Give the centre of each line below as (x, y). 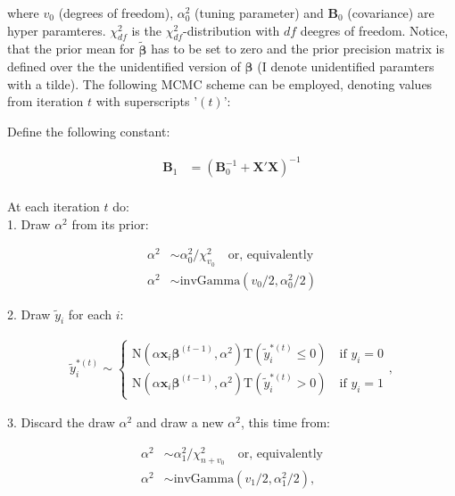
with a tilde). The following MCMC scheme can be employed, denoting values (220, 83)
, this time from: (285, 422)
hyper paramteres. (57, 30)
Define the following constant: (89, 131)
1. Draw (29, 223)
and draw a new (180, 422)
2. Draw (29, 314)
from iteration (45, 101)
